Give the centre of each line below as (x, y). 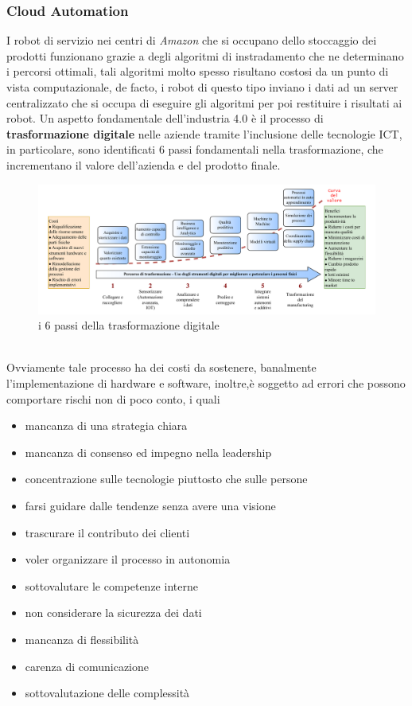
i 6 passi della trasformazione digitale (129, 325)
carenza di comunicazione (87, 666)
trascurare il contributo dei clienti (107, 532)
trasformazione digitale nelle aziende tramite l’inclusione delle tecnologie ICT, (204, 133)
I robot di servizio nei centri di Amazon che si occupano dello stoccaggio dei (192, 40)
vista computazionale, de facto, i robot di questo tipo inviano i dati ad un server (202, 87)
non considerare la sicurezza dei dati (113, 612)
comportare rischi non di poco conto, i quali (113, 398)
